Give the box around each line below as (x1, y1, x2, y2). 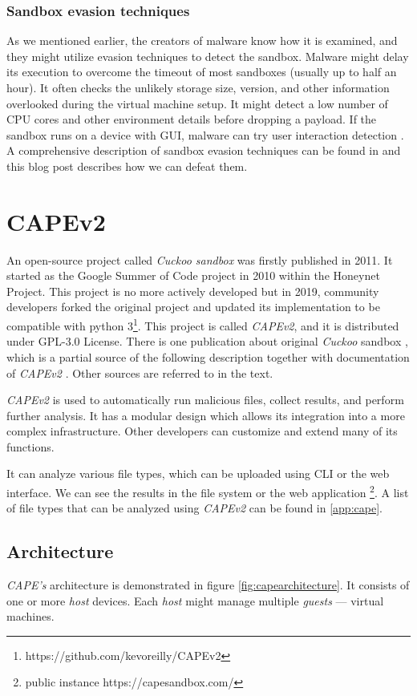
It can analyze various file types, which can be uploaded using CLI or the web (6, 465, 390, 482)
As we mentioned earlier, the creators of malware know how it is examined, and (6, 32, 398, 49)
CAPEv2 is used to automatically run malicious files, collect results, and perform (6, 391, 404, 408)
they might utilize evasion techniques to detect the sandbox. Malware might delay (6, 47, 409, 64)
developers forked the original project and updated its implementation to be (6, 298, 380, 315)
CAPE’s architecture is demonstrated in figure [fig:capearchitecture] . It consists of (6, 577, 410, 593)
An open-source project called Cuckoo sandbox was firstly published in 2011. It (6, 251, 393, 268)
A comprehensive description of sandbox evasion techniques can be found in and (6, 142, 401, 159)
